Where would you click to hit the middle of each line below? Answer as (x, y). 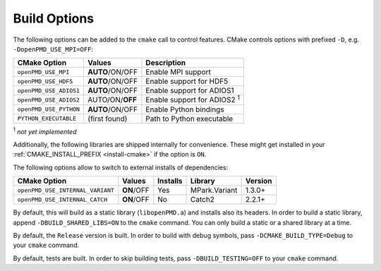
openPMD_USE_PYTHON (49, 109)
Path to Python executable (189, 119)
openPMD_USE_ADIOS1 (49, 91)
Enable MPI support (178, 72)
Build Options (54, 18)
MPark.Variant (214, 191)
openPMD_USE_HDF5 (45, 81)
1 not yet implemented (45, 131)
